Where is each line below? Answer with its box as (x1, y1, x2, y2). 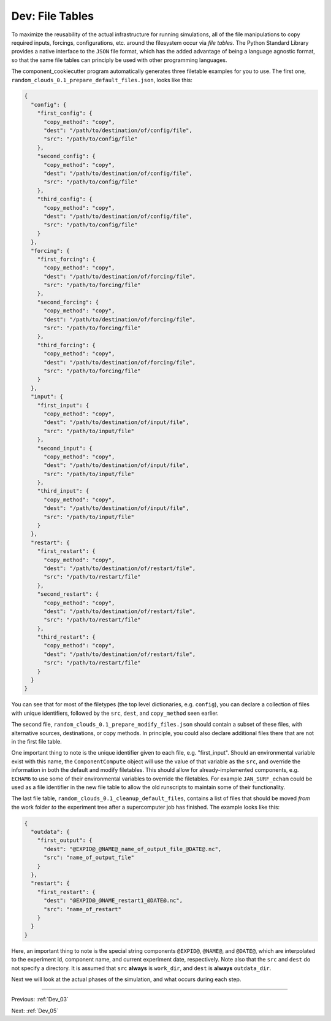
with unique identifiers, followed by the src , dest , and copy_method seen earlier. (11, 709, 219, 717)
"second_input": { (37, 445, 93, 452)
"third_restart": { (37, 634, 96, 641)
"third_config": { (37, 196, 93, 202)
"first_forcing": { (37, 255, 96, 263)
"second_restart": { (37, 591, 99, 598)
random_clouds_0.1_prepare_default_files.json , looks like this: (11, 76, 192, 83)
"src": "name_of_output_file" (44, 854, 135, 861)
